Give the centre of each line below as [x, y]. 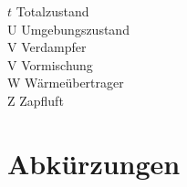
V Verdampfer [47, 47]
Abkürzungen [94, 163]
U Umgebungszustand [68, 29]
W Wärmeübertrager [66, 83]
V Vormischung [50, 64]
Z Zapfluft [36, 100]
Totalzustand [52, 11]
